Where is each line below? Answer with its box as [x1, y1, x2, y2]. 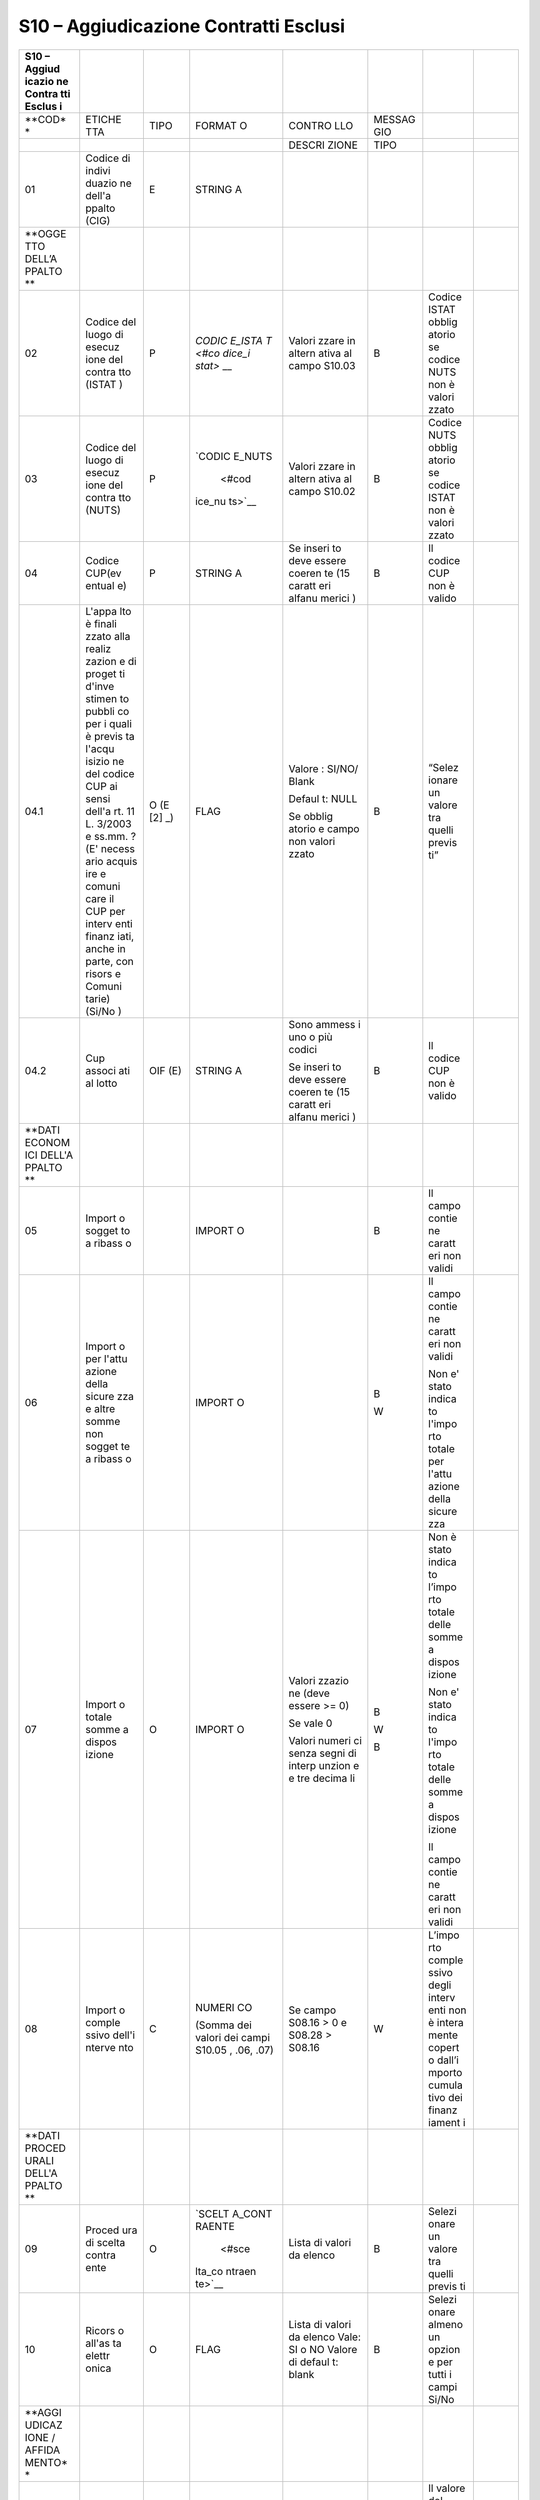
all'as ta [85, 2336, 122, 2350]
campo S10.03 [288, 358, 356, 372]
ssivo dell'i [85, 2028, 135, 2042]
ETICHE [85, 112, 122, 126]
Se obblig [288, 809, 334, 823]
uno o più [288, 1030, 334, 1044]
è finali [85, 616, 117, 630]
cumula [428, 2078, 464, 2092]
